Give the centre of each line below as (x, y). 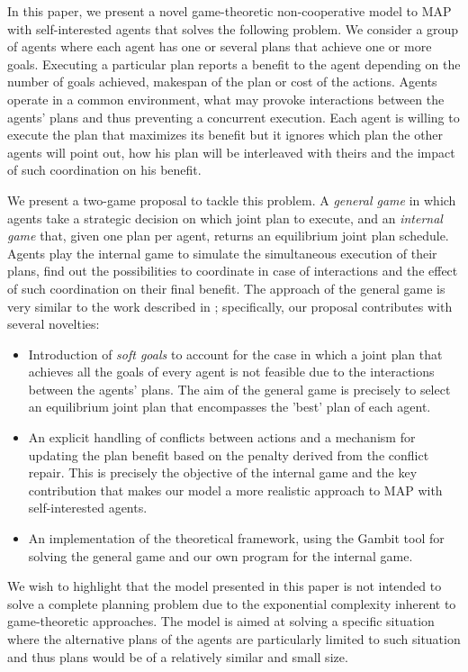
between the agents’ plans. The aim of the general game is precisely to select (239, 389)
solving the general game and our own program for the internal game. (220, 555)
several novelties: (54, 324)
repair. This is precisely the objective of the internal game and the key (223, 472)
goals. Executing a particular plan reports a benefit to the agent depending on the (234, 64)
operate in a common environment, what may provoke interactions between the (226, 99)
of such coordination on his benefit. (104, 170)
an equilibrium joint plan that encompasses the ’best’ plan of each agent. (229, 407)
